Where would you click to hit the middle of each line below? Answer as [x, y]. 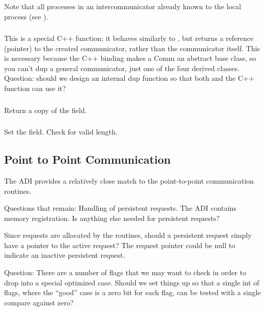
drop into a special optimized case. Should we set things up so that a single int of [132, 282]
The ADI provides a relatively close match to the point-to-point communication [129, 180]
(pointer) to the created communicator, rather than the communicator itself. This [132, 48]
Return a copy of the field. [46, 110]
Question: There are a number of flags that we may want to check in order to [125, 272]
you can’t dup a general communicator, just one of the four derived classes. [122, 68]
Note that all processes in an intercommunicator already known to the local [123, 6]
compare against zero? [39, 302]
